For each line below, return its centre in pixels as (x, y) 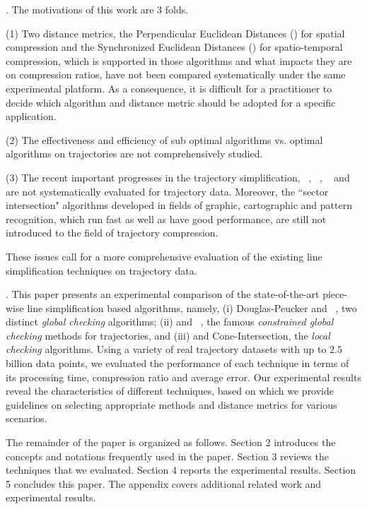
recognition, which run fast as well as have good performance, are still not (166, 218)
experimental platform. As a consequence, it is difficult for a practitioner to (169, 88)
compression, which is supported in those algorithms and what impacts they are (179, 60)
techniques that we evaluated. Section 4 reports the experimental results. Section (181, 470)
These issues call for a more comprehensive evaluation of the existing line (164, 256)
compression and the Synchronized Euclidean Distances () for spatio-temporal (174, 47)
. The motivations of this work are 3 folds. (97, 9)
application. (31, 116)
